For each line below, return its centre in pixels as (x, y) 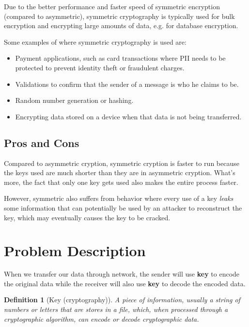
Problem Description (75, 251)
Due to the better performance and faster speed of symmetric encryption (112, 6)
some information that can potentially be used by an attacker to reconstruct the (123, 207)
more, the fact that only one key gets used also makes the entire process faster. (121, 182)
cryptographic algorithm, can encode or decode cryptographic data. (101, 319)
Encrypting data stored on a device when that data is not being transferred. (128, 116)
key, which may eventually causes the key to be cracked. (87, 217)
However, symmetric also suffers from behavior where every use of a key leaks (119, 198)
